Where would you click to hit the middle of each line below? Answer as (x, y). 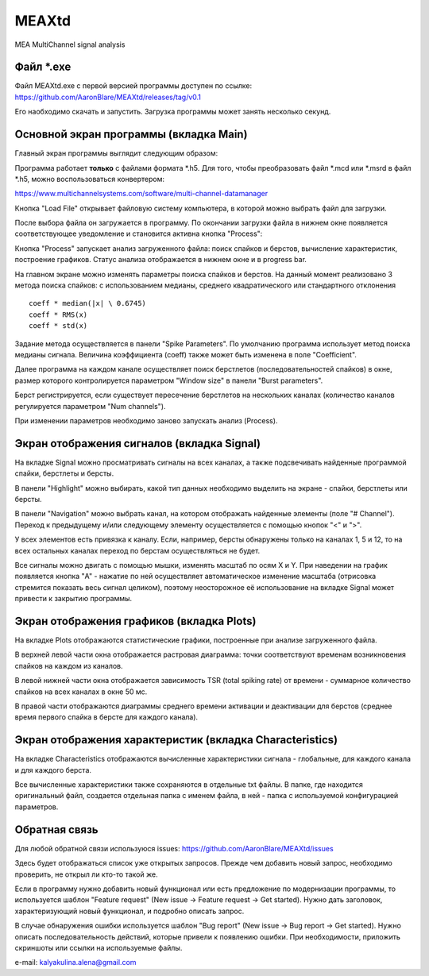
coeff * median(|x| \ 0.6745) (88, 303)
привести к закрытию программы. (73, 599)
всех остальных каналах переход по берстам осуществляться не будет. (137, 550)
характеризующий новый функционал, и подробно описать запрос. (129, 911)
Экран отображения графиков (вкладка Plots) (135, 621)
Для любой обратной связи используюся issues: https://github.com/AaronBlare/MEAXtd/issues (174, 848)
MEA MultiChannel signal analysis (70, 44)
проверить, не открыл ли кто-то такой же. (86, 874)
